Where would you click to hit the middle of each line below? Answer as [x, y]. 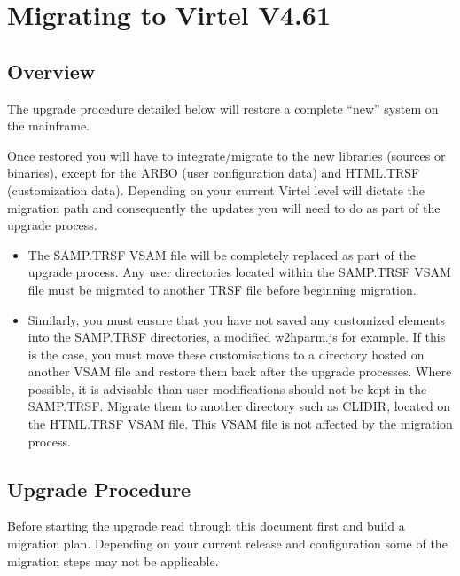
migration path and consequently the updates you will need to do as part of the [224, 207]
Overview [51, 71]
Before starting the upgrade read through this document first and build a [206, 526]
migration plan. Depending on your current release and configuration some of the [227, 544]
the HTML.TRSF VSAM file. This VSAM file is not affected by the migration [240, 424]
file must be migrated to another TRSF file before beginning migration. [222, 289]
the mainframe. [48, 126]
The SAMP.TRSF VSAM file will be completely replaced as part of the [222, 254]
